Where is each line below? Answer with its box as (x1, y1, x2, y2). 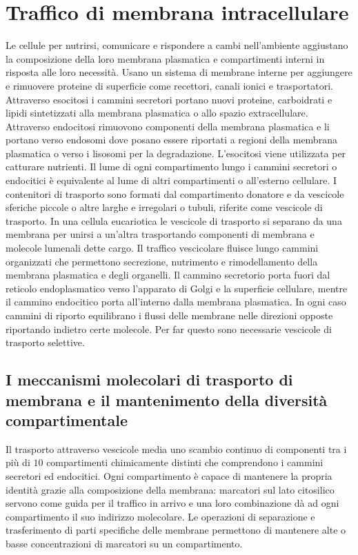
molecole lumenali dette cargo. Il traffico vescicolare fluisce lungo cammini (6, 241, 319, 255)
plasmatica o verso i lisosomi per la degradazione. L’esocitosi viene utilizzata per (6, 145, 346, 160)
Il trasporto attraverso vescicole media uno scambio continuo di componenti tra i (6, 441, 347, 456)
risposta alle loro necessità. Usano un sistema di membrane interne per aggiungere (6, 65, 352, 79)
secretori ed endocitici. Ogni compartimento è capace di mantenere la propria (6, 468, 332, 483)
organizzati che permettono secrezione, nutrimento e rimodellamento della (6, 254, 318, 268)
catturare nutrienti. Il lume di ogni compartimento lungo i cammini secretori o (6, 159, 337, 174)
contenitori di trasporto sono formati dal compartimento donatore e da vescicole (6, 186, 344, 201)
